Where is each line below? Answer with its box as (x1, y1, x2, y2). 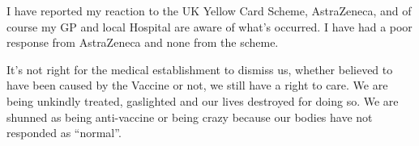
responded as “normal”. (6, 124, 122, 141)
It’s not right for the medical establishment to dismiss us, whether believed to (6, 60, 393, 77)
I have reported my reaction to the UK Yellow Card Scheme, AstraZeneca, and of (6, 2, 412, 19)
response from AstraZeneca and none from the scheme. (6, 34, 279, 51)
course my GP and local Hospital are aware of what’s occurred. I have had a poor (6, 18, 413, 35)
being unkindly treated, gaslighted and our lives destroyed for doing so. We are (6, 92, 399, 109)
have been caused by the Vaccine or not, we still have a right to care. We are (6, 77, 388, 94)
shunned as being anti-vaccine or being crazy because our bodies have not (6, 108, 373, 125)
